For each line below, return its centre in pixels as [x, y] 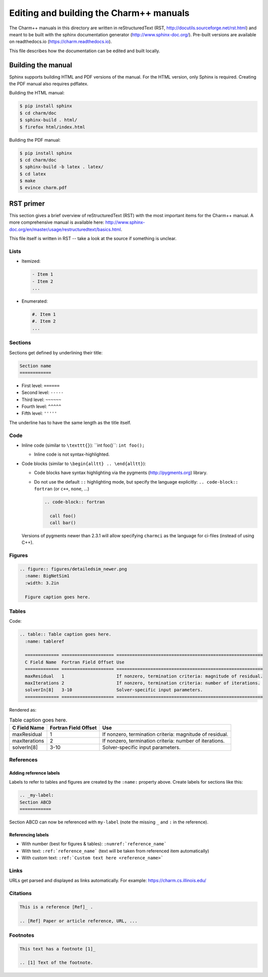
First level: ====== [40, 386]
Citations [20, 893]
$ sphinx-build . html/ [49, 120]
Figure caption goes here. [58, 597]
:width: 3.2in [42, 583]
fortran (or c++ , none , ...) [62, 488]
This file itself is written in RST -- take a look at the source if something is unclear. [93, 239]
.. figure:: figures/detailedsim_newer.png [73, 569]
